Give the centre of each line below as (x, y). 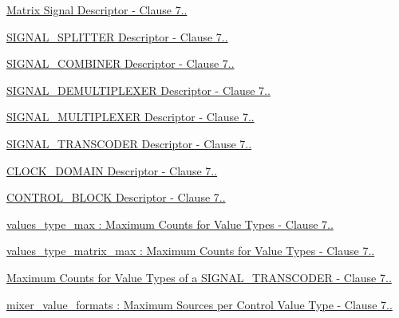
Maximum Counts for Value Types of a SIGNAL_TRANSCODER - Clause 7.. (199, 277)
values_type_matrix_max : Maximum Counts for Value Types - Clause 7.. (191, 251)
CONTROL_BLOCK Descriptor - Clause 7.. (116, 197)
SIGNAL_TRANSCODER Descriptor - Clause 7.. (129, 143)
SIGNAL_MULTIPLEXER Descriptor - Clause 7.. (130, 117)
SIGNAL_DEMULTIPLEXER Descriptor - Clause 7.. (138, 90)
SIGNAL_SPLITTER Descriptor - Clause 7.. (117, 36)
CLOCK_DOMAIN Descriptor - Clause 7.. (112, 170)
